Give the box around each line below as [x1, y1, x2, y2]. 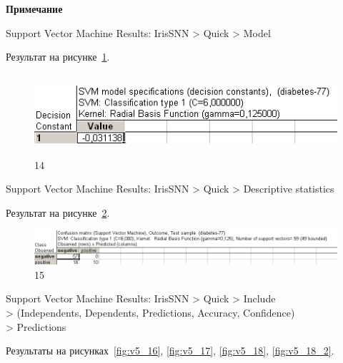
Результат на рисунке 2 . [6, 205, 110, 220]
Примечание [6, 1, 63, 16]
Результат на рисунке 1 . [6, 49, 110, 64]
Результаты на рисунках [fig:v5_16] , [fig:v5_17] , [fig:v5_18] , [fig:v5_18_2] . [6, 343, 334, 358]
